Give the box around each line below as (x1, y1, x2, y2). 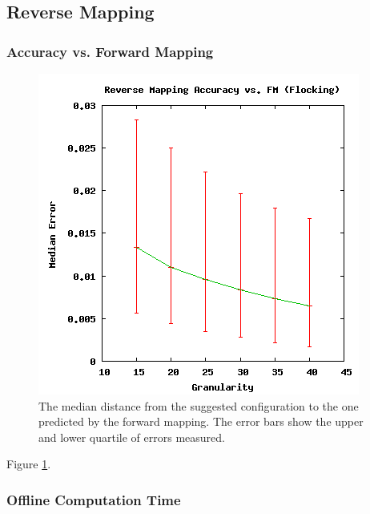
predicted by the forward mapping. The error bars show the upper (38, 413, 364, 430)
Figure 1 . (6, 455, 51, 472)
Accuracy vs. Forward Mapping (6, 41, 214, 61)
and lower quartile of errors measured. (38, 428, 225, 445)
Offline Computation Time (6, 489, 181, 509)
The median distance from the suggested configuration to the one (38, 397, 359, 414)
